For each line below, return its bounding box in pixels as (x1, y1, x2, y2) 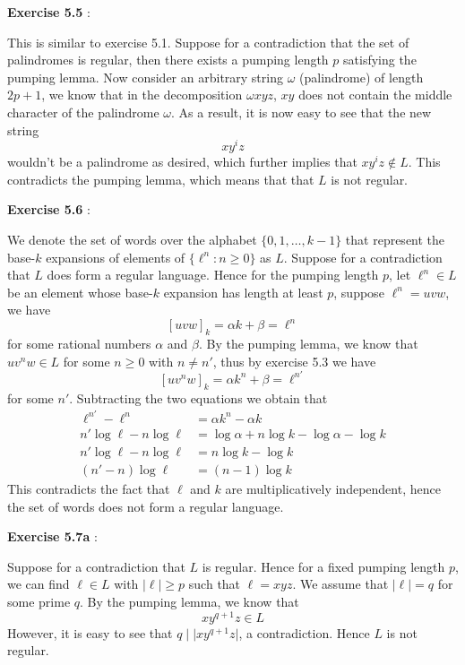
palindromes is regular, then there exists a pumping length (7, 50, 329, 69)
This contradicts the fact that (7, 479, 170, 497)
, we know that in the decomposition (41, 85, 243, 104)
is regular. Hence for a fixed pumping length (202, 557, 445, 575)
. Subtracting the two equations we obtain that (69, 388, 328, 407)
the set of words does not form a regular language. (7, 497, 284, 515)
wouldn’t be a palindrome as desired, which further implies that (7, 152, 357, 171)
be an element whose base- (7, 282, 153, 301)
